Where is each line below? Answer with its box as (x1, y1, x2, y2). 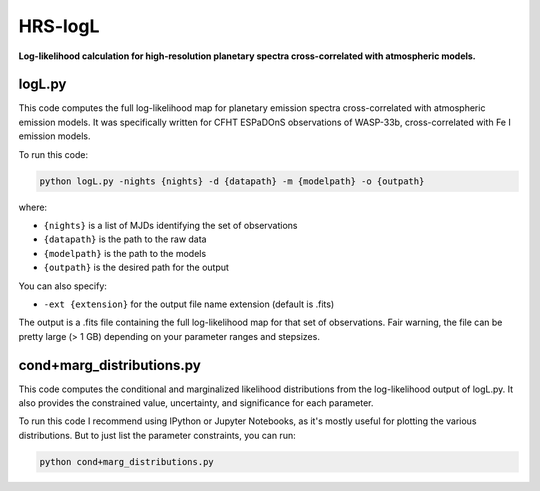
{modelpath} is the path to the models (43, 247, 207, 259)
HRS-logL (18, 15, 100, 37)
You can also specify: (18, 280, 107, 292)
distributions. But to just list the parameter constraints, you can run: (18, 429, 296, 441)
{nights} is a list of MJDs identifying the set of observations (43, 219, 299, 231)
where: (18, 201, 48, 213)
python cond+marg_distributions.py (39, 456, 214, 467)
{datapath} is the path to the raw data (43, 233, 207, 245)
